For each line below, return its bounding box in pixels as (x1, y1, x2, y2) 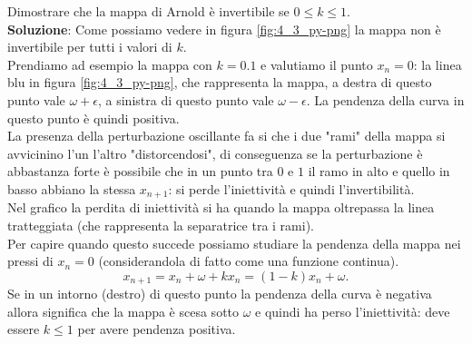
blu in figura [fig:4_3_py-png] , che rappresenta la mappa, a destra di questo (7, 73, 432, 92)
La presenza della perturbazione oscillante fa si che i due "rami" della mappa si (7, 126, 446, 145)
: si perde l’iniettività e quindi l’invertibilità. (168, 179, 415, 198)
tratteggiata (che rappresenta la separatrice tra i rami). (7, 215, 314, 234)
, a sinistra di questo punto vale (97, 90, 274, 109)
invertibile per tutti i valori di (7, 37, 172, 56)
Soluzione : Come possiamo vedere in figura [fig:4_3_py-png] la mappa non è (7, 19, 441, 38)
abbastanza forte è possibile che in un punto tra (7, 162, 273, 181)
